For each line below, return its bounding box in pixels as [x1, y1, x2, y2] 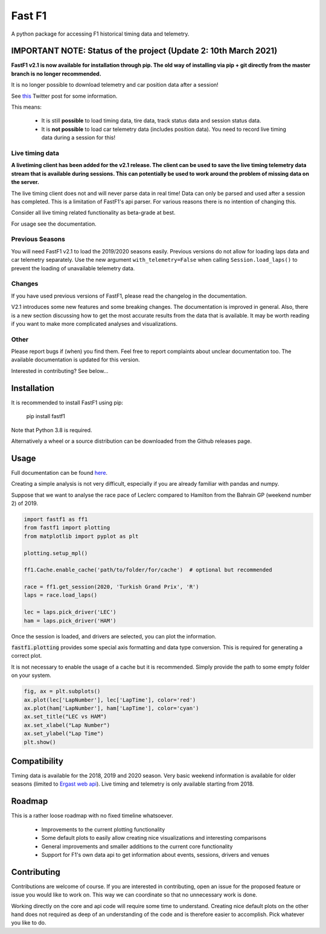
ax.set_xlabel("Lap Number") [24, 722, 110, 728]
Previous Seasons [11, 235, 66, 244]
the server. [11, 179, 39, 186]
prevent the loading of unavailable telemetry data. [11, 264, 135, 272]
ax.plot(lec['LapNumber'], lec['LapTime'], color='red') [24, 696, 196, 703]
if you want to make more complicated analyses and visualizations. [11, 320, 178, 327]
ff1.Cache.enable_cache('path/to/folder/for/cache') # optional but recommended [24, 567, 273, 573]
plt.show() [24, 739, 56, 745]
